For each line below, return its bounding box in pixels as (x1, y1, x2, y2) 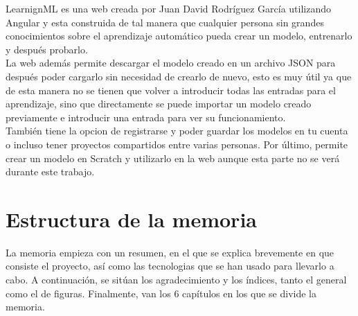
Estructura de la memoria (6, 204, 257, 233)
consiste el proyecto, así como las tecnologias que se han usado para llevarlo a (6, 258, 334, 273)
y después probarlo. (6, 42, 88, 56)
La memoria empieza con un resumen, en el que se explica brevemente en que (6, 245, 334, 259)
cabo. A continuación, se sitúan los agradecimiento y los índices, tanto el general (6, 272, 347, 287)
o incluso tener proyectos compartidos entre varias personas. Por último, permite (6, 137, 348, 151)
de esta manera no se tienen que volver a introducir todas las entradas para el (6, 82, 336, 97)
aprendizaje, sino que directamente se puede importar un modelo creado (6, 96, 312, 111)
